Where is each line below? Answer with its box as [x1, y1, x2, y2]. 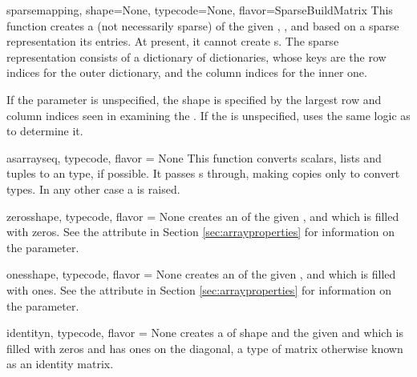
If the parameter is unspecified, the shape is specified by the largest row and [6, 90, 382, 107]
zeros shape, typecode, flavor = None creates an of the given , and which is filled [6, 207, 399, 224]
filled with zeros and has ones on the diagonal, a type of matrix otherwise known [6, 339, 403, 356]
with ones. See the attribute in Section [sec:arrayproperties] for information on [6, 281, 392, 298]
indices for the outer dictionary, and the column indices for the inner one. [6, 64, 367, 81]
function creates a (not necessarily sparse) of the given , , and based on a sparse [6, 17, 399, 34]
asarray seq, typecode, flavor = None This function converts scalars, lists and [6, 149, 382, 166]
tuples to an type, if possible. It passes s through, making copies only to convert [6, 165, 400, 182]
